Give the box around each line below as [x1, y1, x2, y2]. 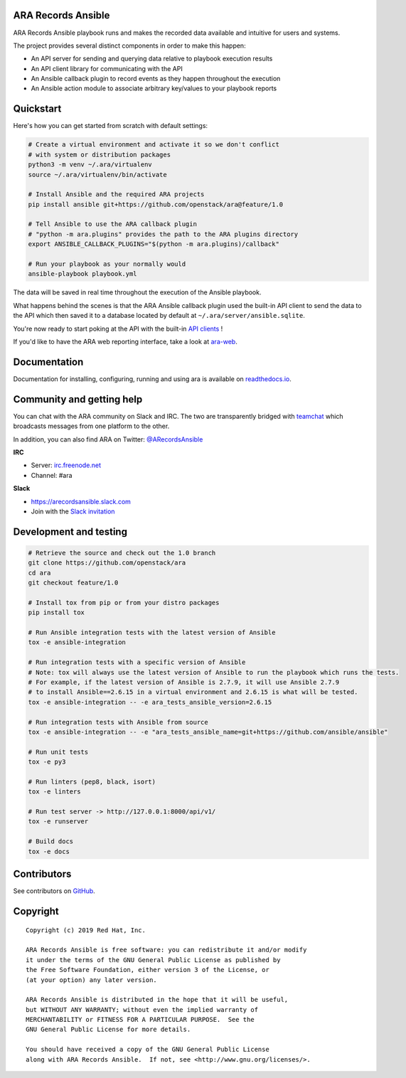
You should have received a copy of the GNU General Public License [26, 1045, 269, 1054]
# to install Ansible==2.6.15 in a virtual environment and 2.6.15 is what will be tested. [28, 688, 358, 696]
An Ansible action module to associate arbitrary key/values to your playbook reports [31, 84, 277, 92]
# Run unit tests [28, 747, 89, 756]
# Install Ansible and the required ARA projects [28, 191, 205, 198]
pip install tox [28, 609, 85, 617]
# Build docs [28, 838, 74, 845]
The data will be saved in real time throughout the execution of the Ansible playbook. [13, 288, 262, 297]
